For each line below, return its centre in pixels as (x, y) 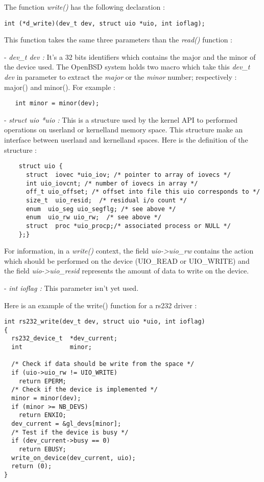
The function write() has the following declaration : (85, 7)
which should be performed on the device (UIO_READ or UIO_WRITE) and (127, 260)
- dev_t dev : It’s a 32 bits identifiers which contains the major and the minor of (130, 56)
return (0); (32, 466)
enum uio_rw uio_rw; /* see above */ (93, 217)
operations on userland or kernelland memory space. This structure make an (124, 130)
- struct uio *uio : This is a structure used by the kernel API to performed (121, 119)
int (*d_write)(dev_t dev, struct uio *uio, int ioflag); (105, 23)
